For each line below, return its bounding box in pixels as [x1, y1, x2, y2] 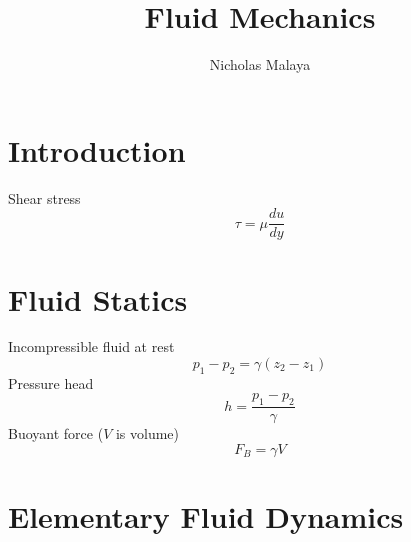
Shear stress [8, 187, 81, 208]
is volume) [115, 423, 180, 444]
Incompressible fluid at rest [8, 336, 175, 357]
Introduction [8, 129, 186, 170]
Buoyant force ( [8, 423, 104, 444]
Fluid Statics [8, 278, 188, 319]
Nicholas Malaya [209, 54, 311, 75]
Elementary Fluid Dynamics [8, 496, 404, 537]
